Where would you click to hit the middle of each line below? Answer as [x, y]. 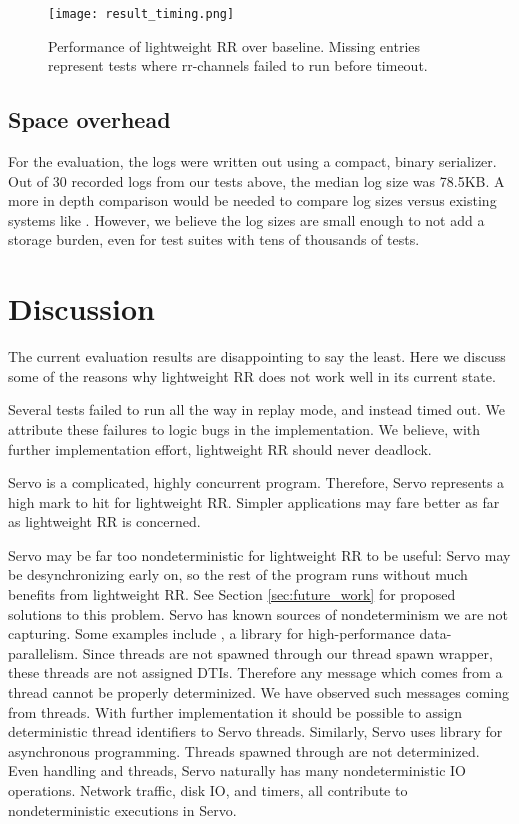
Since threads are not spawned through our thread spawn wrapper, [287, 652]
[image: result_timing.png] [141, 14]
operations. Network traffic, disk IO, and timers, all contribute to [208, 790]
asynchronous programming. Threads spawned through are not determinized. [244, 750]
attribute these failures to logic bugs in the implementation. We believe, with [244, 428]
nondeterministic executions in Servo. [122, 809]
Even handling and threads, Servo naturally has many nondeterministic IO [237, 770]
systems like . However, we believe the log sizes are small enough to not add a [246, 219]
